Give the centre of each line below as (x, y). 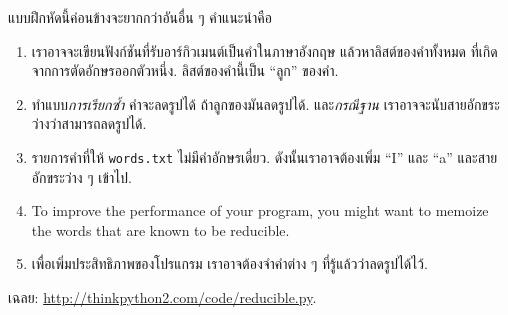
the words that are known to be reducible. (160, 229)
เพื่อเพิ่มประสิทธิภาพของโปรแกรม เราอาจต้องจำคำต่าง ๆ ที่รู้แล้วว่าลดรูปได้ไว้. (229, 263)
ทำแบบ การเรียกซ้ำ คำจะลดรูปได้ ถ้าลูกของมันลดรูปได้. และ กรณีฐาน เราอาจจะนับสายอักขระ (265, 103)
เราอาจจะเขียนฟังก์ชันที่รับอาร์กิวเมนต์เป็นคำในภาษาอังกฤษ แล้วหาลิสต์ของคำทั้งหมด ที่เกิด (264, 50)
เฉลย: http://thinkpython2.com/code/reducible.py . (162, 297)
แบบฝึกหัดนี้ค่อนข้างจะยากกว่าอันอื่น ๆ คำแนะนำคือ (140, 17)
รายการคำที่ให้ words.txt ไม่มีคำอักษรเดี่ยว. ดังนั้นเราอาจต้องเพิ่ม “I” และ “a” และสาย (264, 156)
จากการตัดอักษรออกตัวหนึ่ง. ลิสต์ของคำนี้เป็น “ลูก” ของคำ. (185, 70)
